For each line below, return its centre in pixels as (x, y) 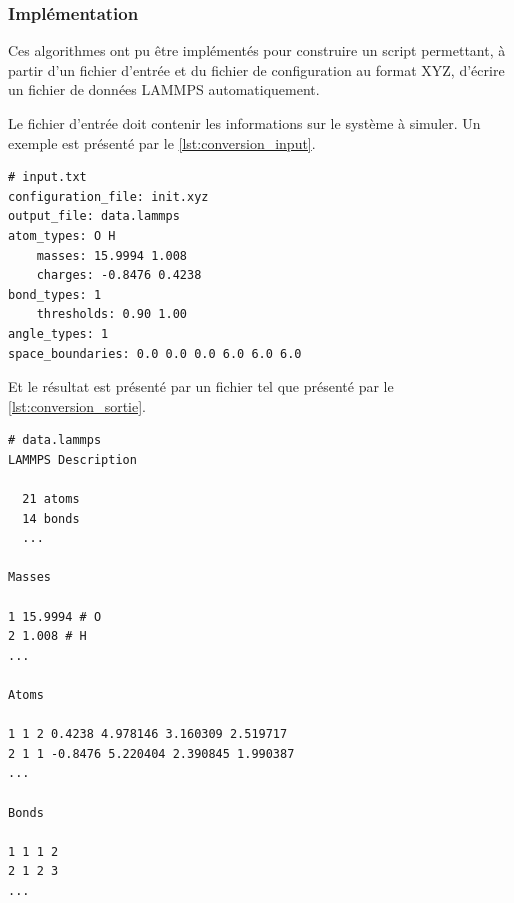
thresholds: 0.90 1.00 (111, 314)
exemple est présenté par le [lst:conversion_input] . (162, 142)
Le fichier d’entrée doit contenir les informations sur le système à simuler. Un (244, 123)
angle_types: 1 (58, 333)
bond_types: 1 (55, 294)
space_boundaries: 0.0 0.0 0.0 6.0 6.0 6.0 (155, 353)
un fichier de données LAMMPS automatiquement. (164, 89)
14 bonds (51, 518)
